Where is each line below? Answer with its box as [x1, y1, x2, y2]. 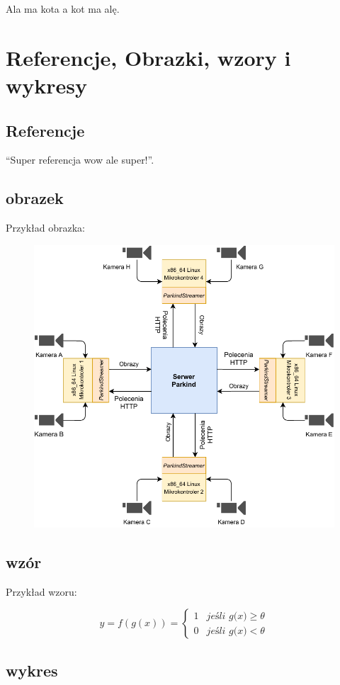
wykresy [6, 70, 87, 99]
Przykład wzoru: [6, 584, 77, 599]
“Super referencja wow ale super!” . [6, 152, 154, 167]
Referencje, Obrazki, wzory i [6, 43, 291, 72]
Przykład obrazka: [6, 220, 85, 235]
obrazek [6, 187, 64, 209]
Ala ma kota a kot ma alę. [6, 1, 120, 16]
